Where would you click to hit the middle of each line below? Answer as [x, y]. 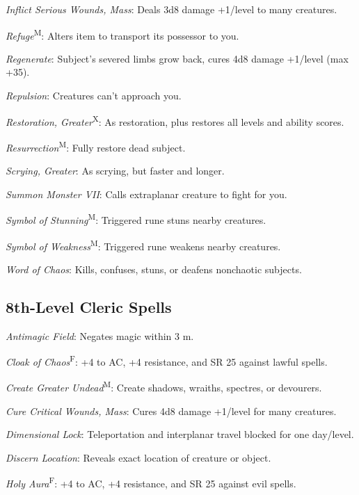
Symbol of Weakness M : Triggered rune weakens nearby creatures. [143, 245]
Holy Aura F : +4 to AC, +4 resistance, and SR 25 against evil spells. [151, 482]
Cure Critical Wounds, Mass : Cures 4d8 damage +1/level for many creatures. [171, 411]
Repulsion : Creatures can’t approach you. [94, 96]
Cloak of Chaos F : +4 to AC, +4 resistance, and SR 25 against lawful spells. [167, 360]
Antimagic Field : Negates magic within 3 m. [100, 335]
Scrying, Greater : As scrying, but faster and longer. [115, 171]
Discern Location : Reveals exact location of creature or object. [138, 457]
